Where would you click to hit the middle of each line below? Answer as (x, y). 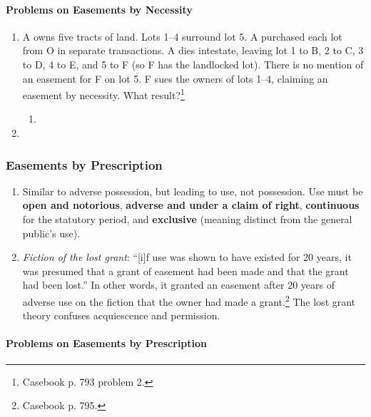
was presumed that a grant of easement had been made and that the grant (185, 271)
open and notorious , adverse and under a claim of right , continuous (191, 205)
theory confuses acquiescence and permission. (121, 315)
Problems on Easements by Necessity (99, 9)
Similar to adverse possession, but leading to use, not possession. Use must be (193, 191)
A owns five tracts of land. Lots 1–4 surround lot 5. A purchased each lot (182, 36)
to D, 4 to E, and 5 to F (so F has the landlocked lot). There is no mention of (193, 64)
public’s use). (51, 233)
